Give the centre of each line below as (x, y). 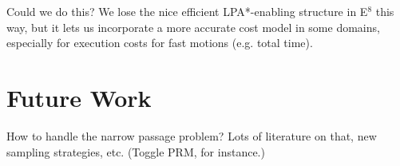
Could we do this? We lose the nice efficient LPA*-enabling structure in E (187, 11)
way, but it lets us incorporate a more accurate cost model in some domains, (193, 27)
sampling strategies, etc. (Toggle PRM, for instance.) (136, 151)
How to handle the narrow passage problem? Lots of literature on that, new (192, 135)
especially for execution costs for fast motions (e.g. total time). (160, 43)
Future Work (79, 97)
